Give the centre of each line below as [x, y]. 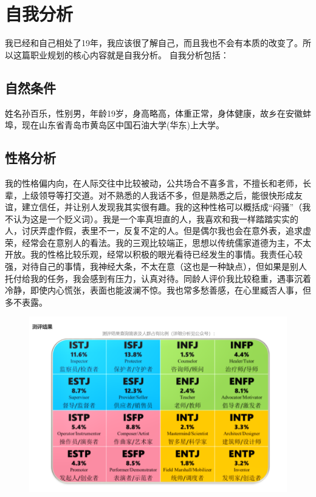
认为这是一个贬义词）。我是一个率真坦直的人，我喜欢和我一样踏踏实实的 [156, 218]
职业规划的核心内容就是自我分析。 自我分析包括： [129, 54]
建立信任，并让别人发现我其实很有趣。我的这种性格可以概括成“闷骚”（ [162, 207]
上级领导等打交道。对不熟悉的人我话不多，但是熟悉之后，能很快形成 [158, 195]
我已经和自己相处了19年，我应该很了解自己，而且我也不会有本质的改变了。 [154, 43]
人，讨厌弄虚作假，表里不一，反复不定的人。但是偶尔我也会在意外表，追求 [154, 231]
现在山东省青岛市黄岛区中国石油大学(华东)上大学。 [123, 125]
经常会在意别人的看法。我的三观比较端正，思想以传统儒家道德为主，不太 [166, 242]
